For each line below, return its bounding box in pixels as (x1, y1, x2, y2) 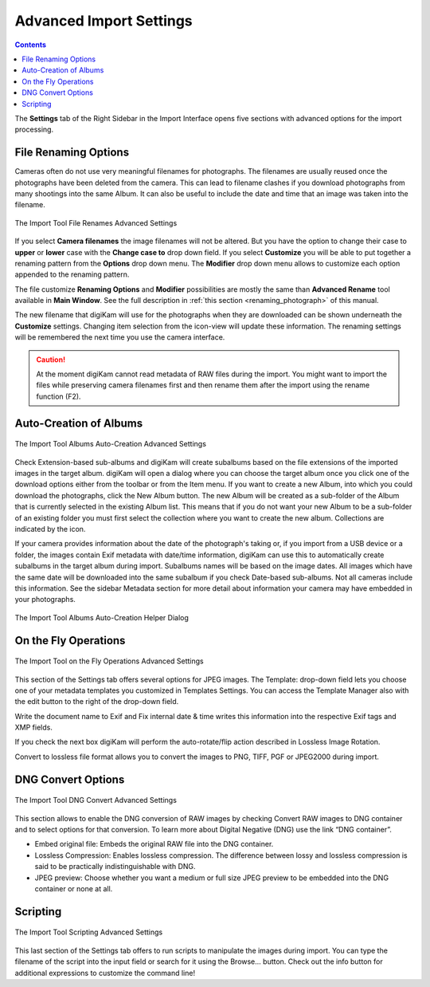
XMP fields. (14, 722, 53, 733)
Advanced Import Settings (14, 12, 193, 29)
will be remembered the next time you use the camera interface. (14, 332, 225, 342)
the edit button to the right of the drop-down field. (14, 697, 179, 706)
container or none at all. (34, 883, 113, 893)
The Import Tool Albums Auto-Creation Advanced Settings (14, 439, 207, 449)
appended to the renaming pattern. (14, 269, 130, 279)
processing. (14, 124, 54, 135)
